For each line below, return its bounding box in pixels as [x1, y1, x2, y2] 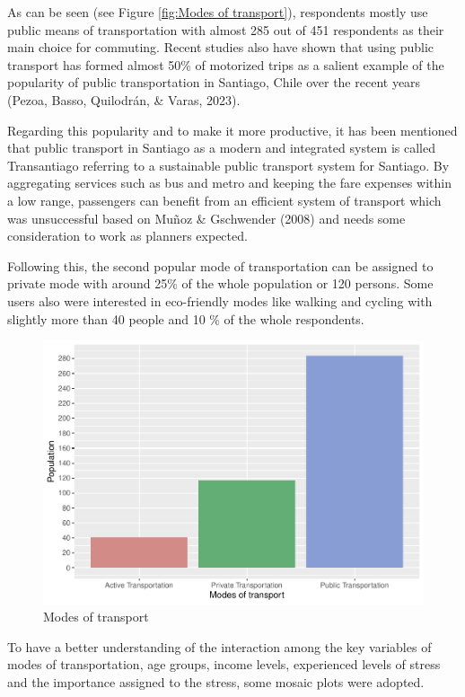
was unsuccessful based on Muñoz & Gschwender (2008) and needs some [7, 208, 406, 227]
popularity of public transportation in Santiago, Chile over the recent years [7, 73, 421, 92]
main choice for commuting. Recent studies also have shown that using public [7, 38, 434, 57]
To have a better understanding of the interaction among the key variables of [7, 637, 432, 656]
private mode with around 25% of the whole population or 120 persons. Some [7, 274, 434, 293]
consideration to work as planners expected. [7, 226, 248, 245]
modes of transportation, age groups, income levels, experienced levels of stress [7, 655, 441, 674]
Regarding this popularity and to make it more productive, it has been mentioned [7, 120, 458, 139]
